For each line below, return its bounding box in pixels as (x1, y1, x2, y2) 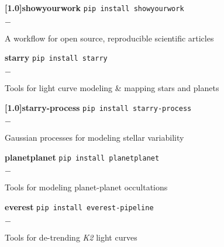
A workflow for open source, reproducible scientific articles (5, 32, 214, 44)
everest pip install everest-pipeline (5, 201, 154, 213)
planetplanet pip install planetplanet (5, 151, 160, 163)
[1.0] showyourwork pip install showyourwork (5, 2, 184, 13)
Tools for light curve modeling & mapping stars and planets (5, 81, 219, 93)
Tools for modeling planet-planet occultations (5, 181, 168, 193)
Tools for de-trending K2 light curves (5, 231, 137, 243)
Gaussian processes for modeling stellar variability (5, 131, 184, 144)
